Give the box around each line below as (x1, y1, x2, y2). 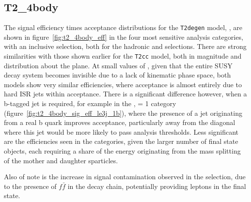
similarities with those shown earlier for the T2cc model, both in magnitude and (4, 51, 242, 61)
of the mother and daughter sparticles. (4, 155, 118, 165)
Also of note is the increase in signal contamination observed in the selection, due (4, 171, 246, 182)
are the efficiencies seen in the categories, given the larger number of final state (4, 136, 238, 146)
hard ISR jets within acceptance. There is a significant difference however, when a (4, 89, 247, 99)
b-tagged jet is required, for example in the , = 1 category (4, 98, 176, 109)
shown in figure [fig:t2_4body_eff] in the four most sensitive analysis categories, (4, 31, 243, 42)
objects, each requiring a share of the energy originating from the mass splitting (4, 146, 241, 156)
